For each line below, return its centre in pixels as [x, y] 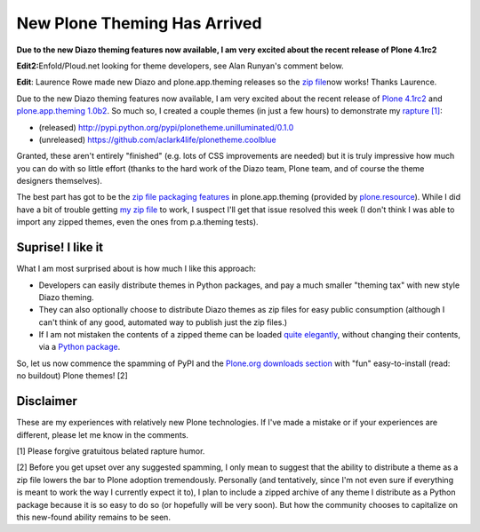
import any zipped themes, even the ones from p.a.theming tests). [137, 222]
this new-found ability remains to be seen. [93, 517]
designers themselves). [59, 181]
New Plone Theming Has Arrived [139, 23]
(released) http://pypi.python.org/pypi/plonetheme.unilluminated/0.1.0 [166, 127]
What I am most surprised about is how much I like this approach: [136, 269]
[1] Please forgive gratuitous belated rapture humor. [111, 451]
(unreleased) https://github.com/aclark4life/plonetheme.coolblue [157, 139]
